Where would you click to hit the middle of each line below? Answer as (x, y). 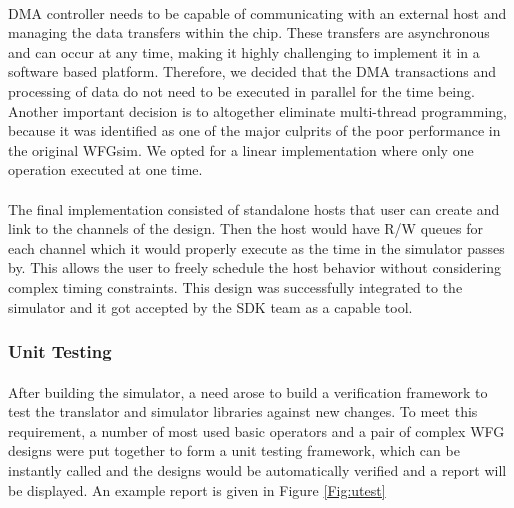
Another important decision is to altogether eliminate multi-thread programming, (257, 110)
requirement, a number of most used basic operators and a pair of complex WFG (256, 430)
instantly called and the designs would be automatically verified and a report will (257, 469)
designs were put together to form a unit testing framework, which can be (234, 450)
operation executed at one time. (105, 169)
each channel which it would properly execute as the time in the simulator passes (256, 247)
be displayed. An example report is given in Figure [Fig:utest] (197, 489)
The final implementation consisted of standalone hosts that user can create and (254, 208)
